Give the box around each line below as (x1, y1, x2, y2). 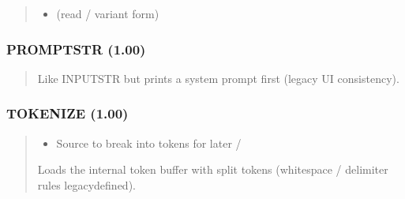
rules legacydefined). (37, 176, 136, 193)
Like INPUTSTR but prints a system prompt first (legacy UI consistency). (37, 69, 399, 86)
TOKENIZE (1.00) (6, 103, 129, 123)
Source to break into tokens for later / (56, 134, 242, 151)
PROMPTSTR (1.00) (6, 39, 146, 58)
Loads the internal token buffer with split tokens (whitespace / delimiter (37, 161, 388, 178)
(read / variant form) (56, 6, 159, 21)
